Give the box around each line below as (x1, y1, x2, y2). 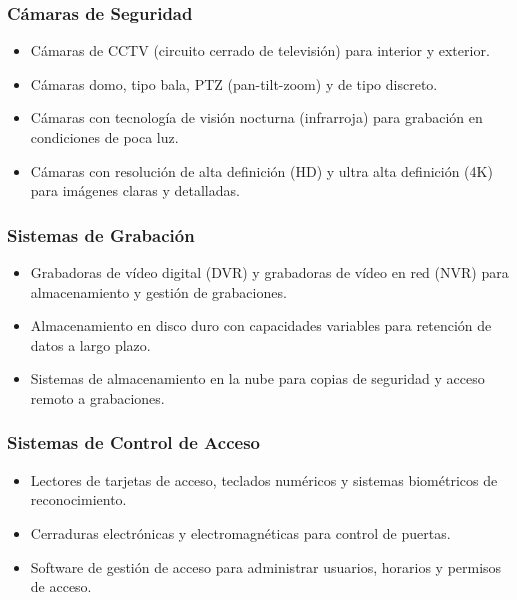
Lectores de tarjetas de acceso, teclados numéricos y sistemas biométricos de (30, 469, 498, 490)
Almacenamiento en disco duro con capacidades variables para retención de (30, 315, 492, 336)
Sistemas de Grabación (7, 222, 195, 247)
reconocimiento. (30, 489, 127, 510)
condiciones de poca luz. (30, 127, 179, 147)
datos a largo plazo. (30, 334, 151, 355)
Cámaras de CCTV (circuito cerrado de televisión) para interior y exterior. (30, 40, 490, 61)
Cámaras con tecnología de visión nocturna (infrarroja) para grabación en (30, 107, 483, 128)
